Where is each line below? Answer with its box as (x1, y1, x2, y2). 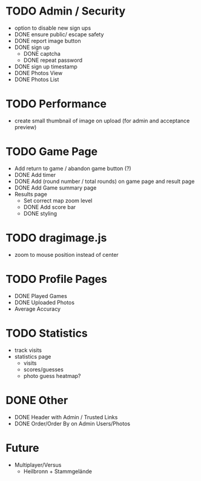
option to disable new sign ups (14, 24, 91, 32)
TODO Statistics (5, 326, 88, 340)
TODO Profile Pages (5, 272, 107, 286)
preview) (14, 123, 37, 131)
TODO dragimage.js (5, 231, 107, 245)
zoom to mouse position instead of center (14, 251, 119, 258)
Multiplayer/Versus (14, 461, 62, 468)
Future (5, 441, 40, 455)
